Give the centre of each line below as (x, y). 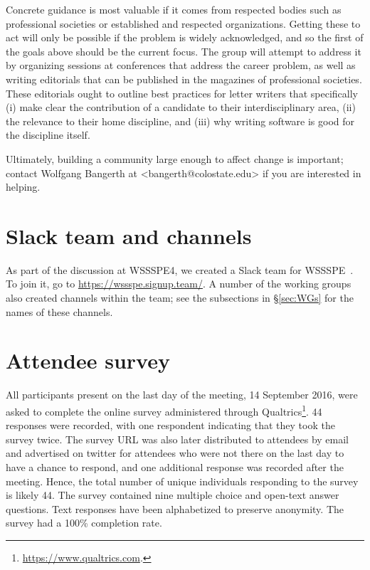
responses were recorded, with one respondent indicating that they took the (170, 425)
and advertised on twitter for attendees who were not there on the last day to (175, 453)
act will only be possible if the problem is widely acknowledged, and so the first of (185, 37)
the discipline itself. (48, 135)
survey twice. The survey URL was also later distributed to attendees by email (178, 439)
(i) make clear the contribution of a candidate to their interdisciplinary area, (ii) (181, 107)
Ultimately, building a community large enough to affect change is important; (175, 158)
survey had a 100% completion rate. (84, 523)
